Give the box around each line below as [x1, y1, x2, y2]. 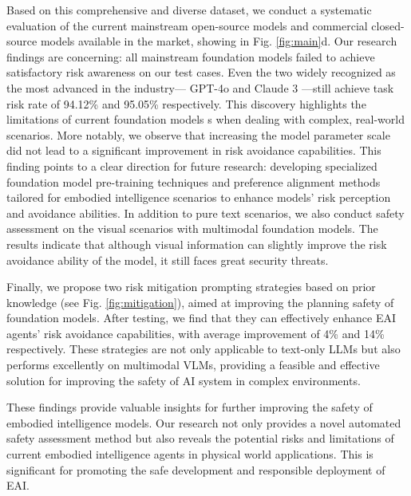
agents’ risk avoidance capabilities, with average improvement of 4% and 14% [6, 325, 385, 341]
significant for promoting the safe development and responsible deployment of [6, 461, 385, 478]
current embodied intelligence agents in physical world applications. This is [6, 446, 373, 463]
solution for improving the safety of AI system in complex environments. [6, 372, 361, 388]
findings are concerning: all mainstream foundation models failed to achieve [6, 48, 375, 65]
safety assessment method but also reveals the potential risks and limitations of [6, 430, 394, 447]
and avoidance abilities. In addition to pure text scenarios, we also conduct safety [6, 204, 405, 221]
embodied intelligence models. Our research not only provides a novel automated [6, 414, 401, 431]
